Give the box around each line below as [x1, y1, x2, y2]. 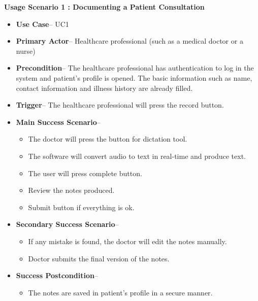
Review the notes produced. [28, 185, 115, 195]
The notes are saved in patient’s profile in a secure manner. [28, 287, 213, 297]
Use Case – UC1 [16, 18, 69, 29]
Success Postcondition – [16, 270, 98, 281]
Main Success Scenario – [16, 116, 101, 127]
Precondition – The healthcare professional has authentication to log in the [16, 62, 254, 73]
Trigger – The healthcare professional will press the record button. [16, 99, 224, 110]
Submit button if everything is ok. [28, 202, 135, 212]
